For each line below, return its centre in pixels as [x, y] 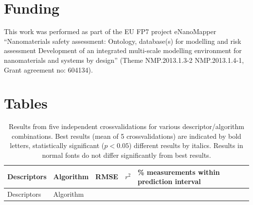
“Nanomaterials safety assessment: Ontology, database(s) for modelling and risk [123, 41]
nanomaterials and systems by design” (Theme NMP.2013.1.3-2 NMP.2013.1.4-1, [124, 60]
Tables [26, 103]
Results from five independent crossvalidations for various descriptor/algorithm [126, 126]
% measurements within [179, 172]
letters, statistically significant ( [57, 145]
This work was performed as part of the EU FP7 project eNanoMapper [110, 31]
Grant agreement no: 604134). [48, 69]
